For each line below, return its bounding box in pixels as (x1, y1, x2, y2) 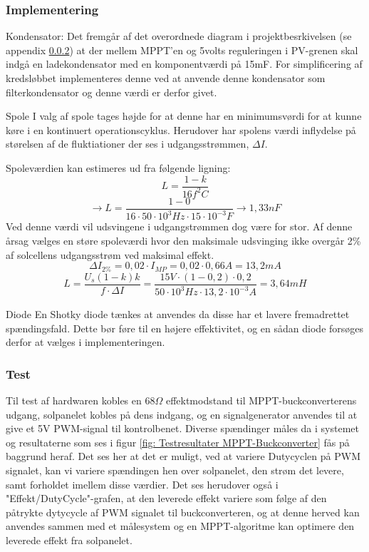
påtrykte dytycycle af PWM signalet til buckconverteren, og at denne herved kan (6, 504, 360, 519)
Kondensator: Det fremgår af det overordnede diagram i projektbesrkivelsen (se (6, 29, 352, 44)
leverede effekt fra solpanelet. (6, 532, 132, 547)
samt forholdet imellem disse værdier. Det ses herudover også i (6, 476, 279, 491)
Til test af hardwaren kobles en (6, 393, 142, 408)
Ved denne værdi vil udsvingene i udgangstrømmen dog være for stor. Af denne (6, 219, 353, 234)
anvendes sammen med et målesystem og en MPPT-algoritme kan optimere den (6, 518, 355, 533)
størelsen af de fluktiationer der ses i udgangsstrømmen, (6, 136, 249, 151)
